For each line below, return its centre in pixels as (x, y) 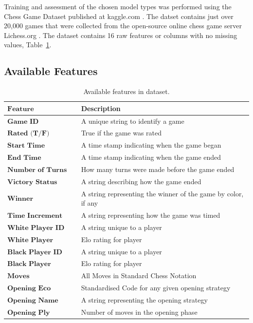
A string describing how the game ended (141, 181)
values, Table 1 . (28, 45)
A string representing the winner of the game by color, (162, 193)
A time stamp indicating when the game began (151, 145)
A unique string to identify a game (133, 121)
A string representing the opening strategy (144, 300)
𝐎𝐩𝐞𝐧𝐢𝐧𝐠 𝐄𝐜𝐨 (29, 289)
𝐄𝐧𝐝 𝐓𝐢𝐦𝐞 (24, 158)
